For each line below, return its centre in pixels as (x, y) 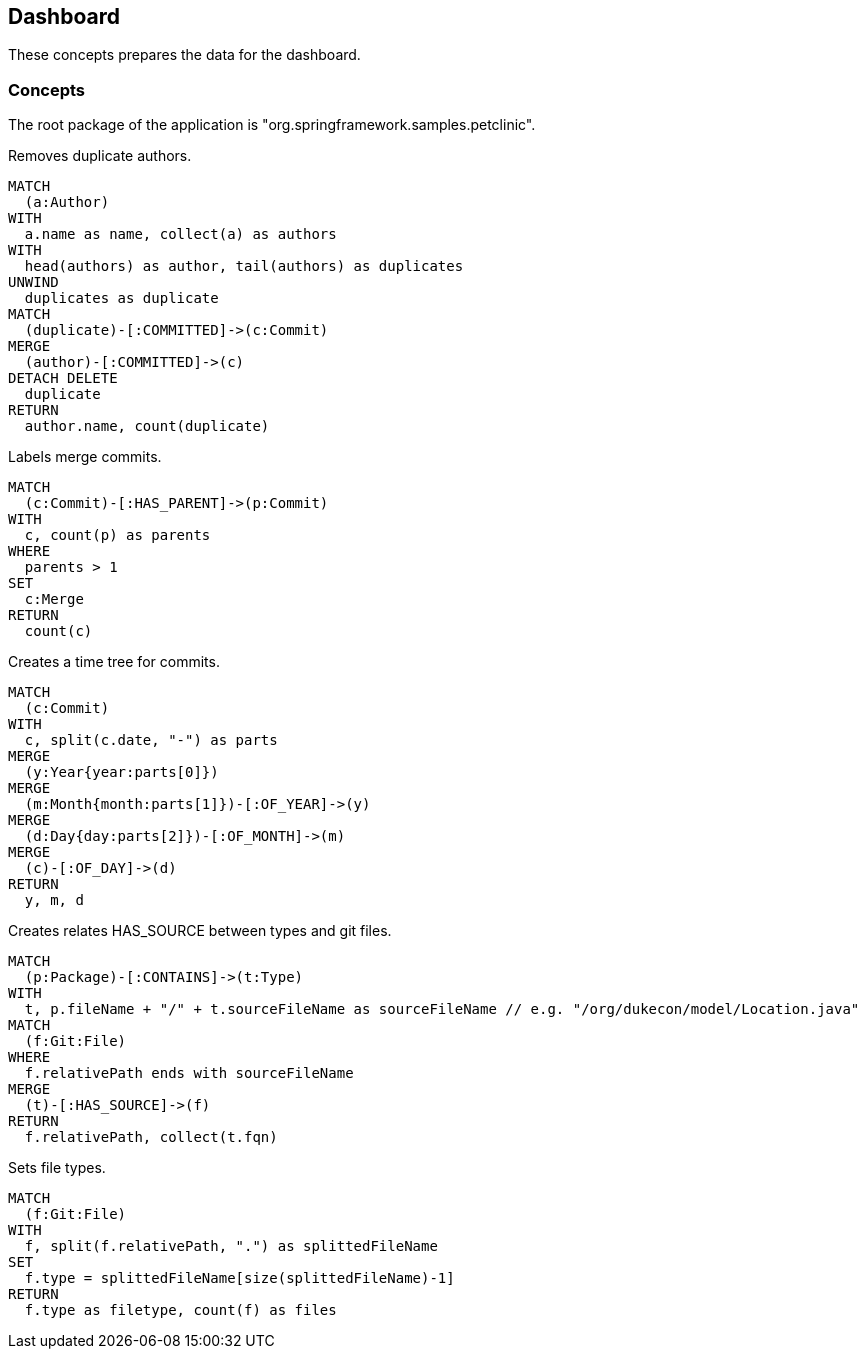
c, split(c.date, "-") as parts (151, 740)
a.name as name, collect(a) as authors (180, 234)
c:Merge (54, 599)
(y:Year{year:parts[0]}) (121, 772)
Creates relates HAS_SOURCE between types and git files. (200, 931)
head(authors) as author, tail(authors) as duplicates (244, 266)
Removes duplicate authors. (100, 156)
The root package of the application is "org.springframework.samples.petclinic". (272, 125)
